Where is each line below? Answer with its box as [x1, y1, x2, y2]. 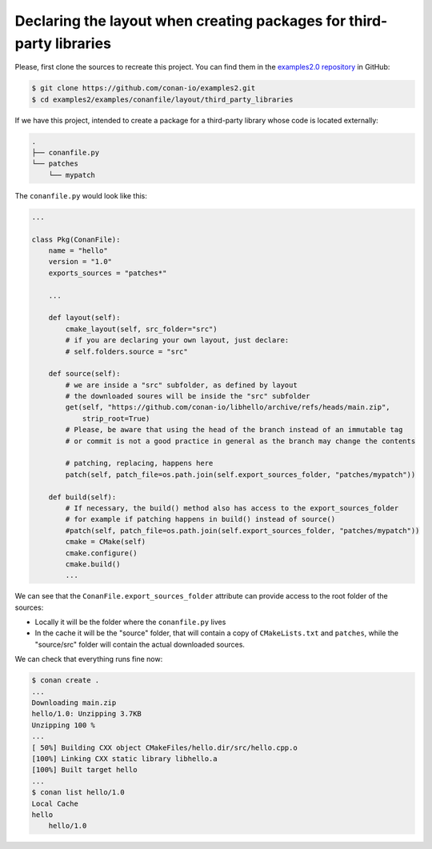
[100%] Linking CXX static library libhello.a [31, 754, 218, 763]
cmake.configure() [65, 548, 138, 558]
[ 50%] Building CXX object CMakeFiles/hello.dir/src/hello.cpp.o [31, 743, 298, 752]
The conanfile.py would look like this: [14, 190, 148, 200]
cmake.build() [65, 559, 121, 568]
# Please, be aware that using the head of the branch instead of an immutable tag [65, 425, 403, 435]
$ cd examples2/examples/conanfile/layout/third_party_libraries [31, 94, 294, 104]
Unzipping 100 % [31, 720, 96, 730]
